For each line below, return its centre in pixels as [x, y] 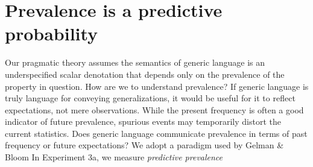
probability [52, 33]
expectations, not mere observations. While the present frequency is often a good [154, 109]
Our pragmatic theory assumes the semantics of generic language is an [135, 62]
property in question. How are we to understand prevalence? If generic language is [157, 86]
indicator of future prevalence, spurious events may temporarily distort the [143, 121]
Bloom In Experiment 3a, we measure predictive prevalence [114, 157]
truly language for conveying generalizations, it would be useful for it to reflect [150, 98]
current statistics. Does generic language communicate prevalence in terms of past [156, 133]
